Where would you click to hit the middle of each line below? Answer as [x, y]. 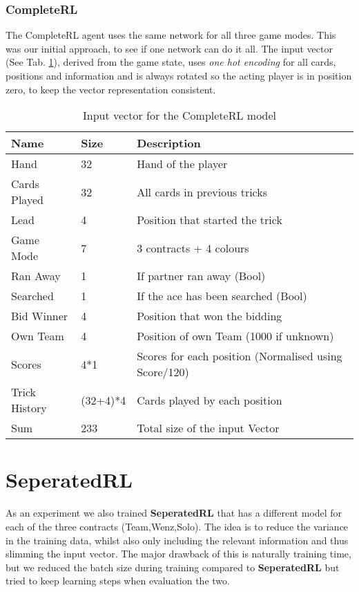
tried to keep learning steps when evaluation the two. [118, 581]
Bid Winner [40, 316]
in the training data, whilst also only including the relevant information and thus [177, 540]
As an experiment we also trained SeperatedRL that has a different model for [174, 513]
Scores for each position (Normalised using [240, 356]
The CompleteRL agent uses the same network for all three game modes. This [171, 35]
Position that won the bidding [210, 316]
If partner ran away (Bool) [201, 276]
